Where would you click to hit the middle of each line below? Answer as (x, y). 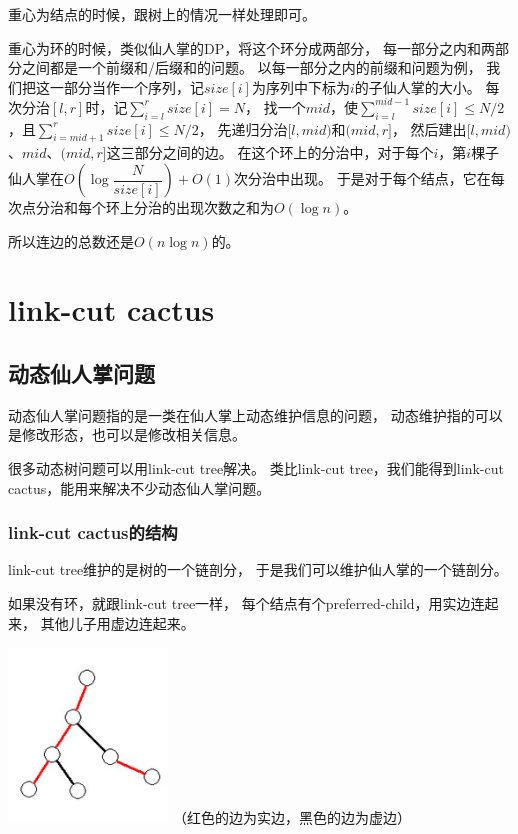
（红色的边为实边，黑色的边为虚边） (292, 817)
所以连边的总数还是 (71, 240)
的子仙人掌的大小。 (417, 86)
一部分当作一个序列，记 (126, 86)
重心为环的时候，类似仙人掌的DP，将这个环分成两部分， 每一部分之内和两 (251, 47)
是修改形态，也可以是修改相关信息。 (127, 434)
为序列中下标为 (300, 86)
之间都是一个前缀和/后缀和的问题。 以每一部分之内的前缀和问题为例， (251, 67)
